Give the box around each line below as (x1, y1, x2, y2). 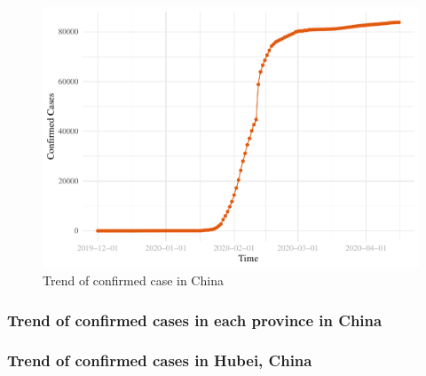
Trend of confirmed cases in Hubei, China (7, 349, 312, 372)
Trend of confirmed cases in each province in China (7, 308, 383, 331)
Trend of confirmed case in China (43, 271, 224, 290)
